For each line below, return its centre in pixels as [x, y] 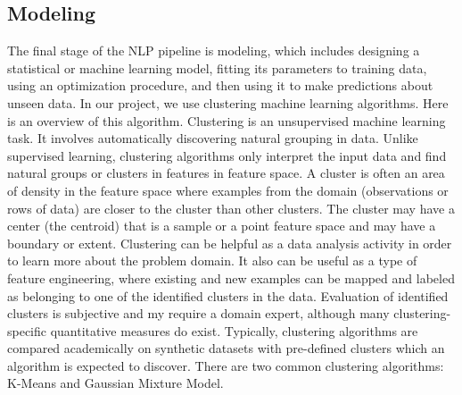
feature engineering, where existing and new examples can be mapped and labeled [231, 277]
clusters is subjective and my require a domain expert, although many [198, 313]
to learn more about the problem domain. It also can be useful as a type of [212, 261]
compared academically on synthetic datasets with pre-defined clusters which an [226, 348]
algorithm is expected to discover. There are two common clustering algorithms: [226, 365]
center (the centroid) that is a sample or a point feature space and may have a [222, 226]
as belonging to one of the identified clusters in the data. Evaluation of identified [228, 295]
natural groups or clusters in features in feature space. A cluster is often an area [226, 173]
